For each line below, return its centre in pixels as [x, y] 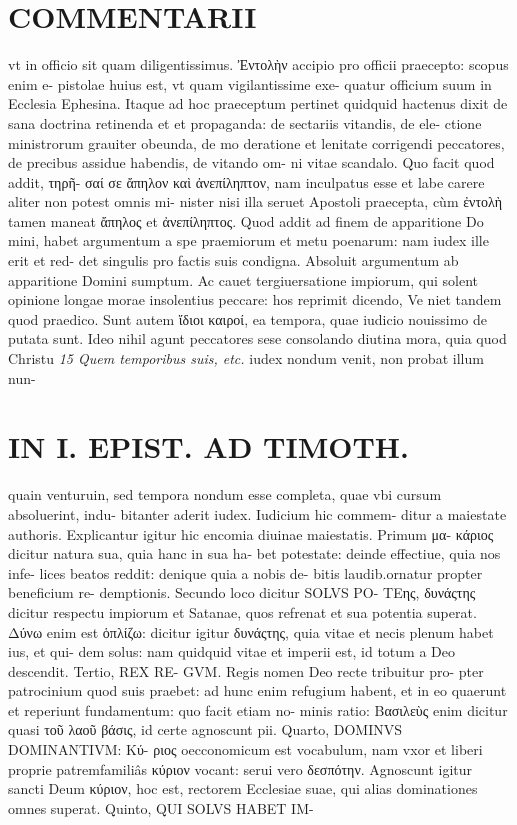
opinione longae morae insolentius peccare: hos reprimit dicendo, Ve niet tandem [255, 299]
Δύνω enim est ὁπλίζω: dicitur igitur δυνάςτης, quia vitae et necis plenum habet [251, 631]
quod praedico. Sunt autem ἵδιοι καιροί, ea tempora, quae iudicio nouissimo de [247, 318]
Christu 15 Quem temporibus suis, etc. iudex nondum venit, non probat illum [246, 358]
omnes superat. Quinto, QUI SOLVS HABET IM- [161, 807]
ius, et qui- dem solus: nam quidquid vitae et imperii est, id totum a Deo [231, 651]
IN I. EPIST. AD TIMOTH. [208, 446]
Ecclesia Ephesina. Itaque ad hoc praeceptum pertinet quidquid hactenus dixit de [258, 103]
